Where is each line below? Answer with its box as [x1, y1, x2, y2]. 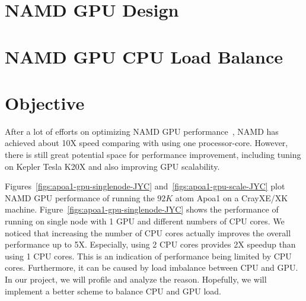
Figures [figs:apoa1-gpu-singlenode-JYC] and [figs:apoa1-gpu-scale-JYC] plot [5, 180, 285, 192]
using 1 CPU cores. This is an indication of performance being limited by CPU [5, 249, 292, 262]
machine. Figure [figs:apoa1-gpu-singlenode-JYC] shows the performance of [5, 203, 279, 216]
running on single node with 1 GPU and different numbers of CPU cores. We [5, 215, 285, 227]
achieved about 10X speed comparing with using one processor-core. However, [5, 137, 288, 149]
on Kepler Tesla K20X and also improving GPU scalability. [5, 160, 220, 172]
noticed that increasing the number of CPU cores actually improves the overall [5, 226, 291, 239]
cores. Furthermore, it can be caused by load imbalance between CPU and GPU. [5, 261, 298, 274]
